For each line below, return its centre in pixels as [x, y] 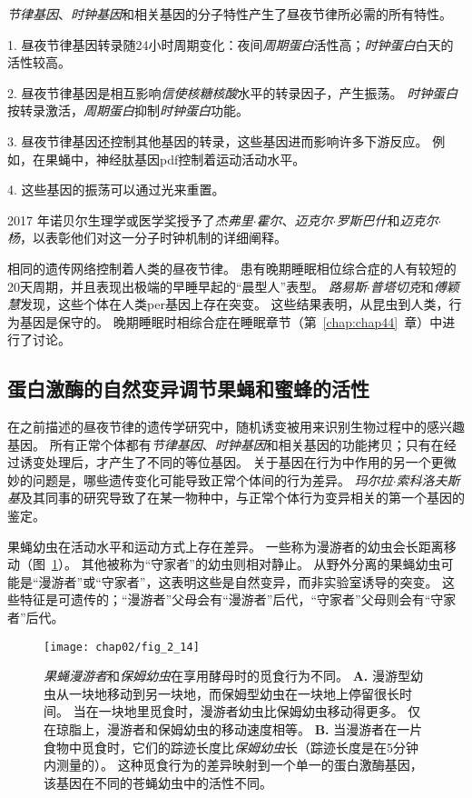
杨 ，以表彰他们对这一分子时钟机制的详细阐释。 [147, 238]
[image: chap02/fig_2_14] [122, 647]
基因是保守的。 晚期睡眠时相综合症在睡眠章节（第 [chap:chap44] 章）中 [231, 321]
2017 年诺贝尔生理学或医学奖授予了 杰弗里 [130, 219]
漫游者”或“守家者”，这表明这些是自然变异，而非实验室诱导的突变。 [238, 581]
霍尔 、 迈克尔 [295, 219]
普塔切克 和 [402, 286]
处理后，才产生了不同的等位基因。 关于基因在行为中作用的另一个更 [244, 462]
